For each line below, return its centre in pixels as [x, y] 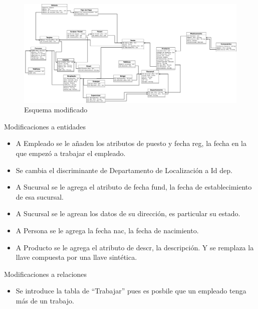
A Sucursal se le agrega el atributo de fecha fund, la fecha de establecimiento [134, 187]
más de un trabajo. [45, 300]
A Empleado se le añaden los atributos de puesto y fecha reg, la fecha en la [131, 143]
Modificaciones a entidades [45, 126]
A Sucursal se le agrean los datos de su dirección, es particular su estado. [128, 213]
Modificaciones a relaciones [46, 274]
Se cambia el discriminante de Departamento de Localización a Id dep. [124, 170]
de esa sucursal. [40, 196]
